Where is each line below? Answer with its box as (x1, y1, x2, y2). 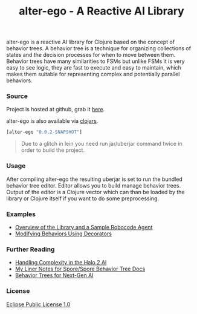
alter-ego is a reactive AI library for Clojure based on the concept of (6, 38, 175, 46)
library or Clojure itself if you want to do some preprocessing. (6, 195, 159, 202)
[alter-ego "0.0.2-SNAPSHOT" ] (6, 129, 83, 136)
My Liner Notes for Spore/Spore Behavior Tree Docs (15, 265, 146, 273)
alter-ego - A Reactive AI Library (19, 4, 184, 18)
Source (6, 92, 28, 100)
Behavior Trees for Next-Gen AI (15, 272, 94, 279)
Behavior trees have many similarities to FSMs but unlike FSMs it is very (6, 57, 186, 65)
